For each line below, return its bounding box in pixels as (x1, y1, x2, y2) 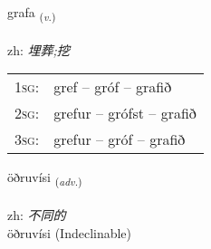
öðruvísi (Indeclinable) (7, 223, 132, 242)
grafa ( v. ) (7, 3, 56, 24)
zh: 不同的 (7, 206, 66, 225)
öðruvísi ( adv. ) (7, 168, 82, 189)
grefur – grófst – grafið (53, 102, 197, 124)
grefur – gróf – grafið (53, 129, 186, 150)
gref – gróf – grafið (53, 76, 172, 98)
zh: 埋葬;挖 (7, 40, 70, 59)
